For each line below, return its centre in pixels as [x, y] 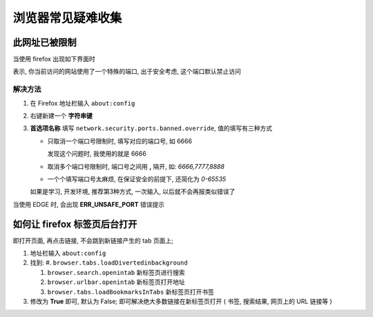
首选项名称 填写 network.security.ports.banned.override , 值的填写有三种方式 [151, 128]
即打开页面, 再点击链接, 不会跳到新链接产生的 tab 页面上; [93, 241]
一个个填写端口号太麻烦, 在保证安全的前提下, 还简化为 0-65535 [137, 178]
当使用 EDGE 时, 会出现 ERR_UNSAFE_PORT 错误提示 [89, 204]
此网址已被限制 [45, 42]
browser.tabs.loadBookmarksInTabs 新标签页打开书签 [131, 292]
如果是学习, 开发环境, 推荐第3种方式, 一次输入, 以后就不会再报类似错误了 [133, 192]
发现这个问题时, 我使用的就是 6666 [97, 154]
